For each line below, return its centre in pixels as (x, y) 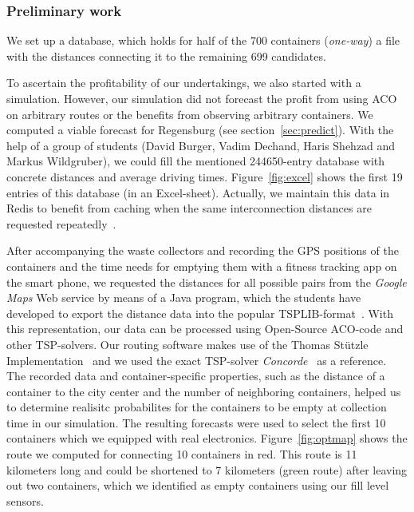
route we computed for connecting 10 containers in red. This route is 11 (182, 454)
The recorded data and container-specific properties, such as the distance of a (196, 376)
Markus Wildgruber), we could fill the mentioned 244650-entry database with (196, 161)
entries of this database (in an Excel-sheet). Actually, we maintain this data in (198, 192)
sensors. (25, 500)
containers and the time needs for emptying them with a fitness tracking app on (202, 266)
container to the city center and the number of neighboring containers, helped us (204, 391)
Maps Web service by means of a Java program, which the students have (184, 298)
